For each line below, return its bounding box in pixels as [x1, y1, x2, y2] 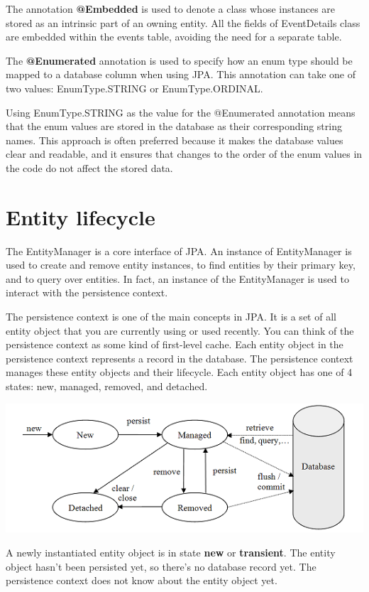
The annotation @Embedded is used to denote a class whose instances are [6, 1, 336, 16]
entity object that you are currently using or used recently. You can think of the [6, 323, 354, 338]
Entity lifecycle [6, 202, 155, 231]
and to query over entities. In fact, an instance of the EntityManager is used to [6, 271, 350, 286]
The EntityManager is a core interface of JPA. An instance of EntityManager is [6, 243, 352, 258]
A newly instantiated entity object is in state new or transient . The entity [6, 545, 336, 560]
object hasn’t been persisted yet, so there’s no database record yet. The [6, 559, 316, 574]
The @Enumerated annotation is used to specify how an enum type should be [6, 53, 353, 68]
